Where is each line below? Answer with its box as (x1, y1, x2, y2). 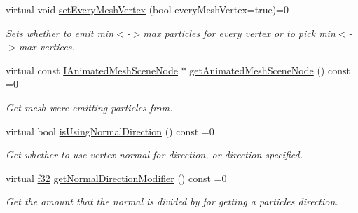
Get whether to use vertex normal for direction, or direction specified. (6, 147, 303, 162)
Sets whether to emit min (6, 25, 114, 40)
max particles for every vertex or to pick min (143, 25, 336, 40)
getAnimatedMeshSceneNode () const (189, 62, 350, 77)
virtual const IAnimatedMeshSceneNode (6, 62, 178, 77)
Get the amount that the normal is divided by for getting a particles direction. (6, 194, 338, 209)
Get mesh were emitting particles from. (6, 99, 173, 114)
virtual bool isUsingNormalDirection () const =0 (6, 123, 214, 138)
